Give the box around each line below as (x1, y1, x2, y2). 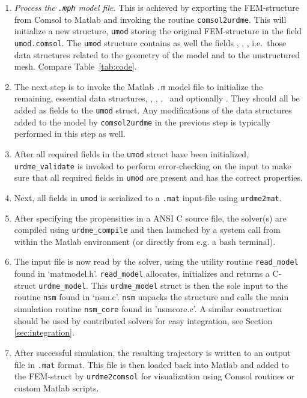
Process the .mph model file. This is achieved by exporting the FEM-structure (14, 1, 299, 13)
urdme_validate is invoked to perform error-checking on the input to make (14, 159, 291, 172)
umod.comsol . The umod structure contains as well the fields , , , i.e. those (14, 36, 287, 49)
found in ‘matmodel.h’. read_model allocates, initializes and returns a (14, 267, 270, 280)
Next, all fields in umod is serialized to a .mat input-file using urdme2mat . (14, 191, 282, 204)
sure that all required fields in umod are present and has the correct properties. (14, 171, 303, 184)
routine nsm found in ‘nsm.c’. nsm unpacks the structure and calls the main (14, 291, 289, 303)
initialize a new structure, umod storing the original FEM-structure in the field (14, 25, 302, 37)
